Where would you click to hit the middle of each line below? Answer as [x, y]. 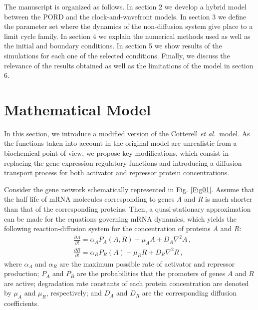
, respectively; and [74, 293]
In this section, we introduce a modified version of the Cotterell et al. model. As [127, 133]
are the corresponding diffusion [189, 293]
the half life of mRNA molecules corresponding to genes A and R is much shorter [128, 199]
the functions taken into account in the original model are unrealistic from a [121, 143]
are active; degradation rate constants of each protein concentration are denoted [127, 283]
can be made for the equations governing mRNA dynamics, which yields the [120, 218]
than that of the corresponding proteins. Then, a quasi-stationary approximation [128, 209]
